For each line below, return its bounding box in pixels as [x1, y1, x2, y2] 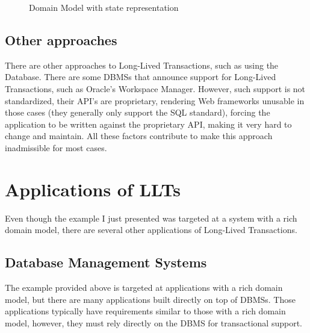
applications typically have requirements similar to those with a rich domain [5, 305, 286, 317]
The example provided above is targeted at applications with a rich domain [5, 281, 283, 294]
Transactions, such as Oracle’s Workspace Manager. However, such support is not [5, 82, 306, 95]
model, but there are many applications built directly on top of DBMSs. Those [5, 293, 296, 305]
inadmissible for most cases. [5, 141, 107, 154]
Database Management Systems [5, 253, 207, 272]
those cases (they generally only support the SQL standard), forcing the [5, 106, 270, 119]
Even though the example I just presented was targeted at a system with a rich [5, 211, 297, 224]
